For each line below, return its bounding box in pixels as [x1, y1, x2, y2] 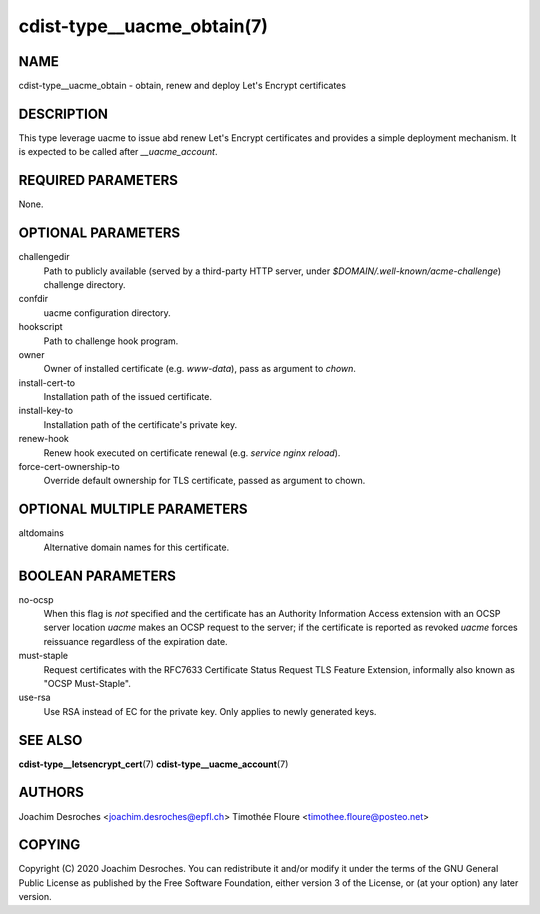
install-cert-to [18, 376, 76, 389]
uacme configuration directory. [43, 306, 172, 319]
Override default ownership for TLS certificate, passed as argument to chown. [43, 475, 366, 487]
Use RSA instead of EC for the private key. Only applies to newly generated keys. [43, 705, 377, 717]
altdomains [18, 527, 65, 539]
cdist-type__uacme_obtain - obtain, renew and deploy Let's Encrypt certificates [18, 80, 347, 92]
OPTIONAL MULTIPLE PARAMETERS [18, 501, 249, 518]
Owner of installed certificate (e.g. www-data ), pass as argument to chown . [43, 363, 357, 375]
